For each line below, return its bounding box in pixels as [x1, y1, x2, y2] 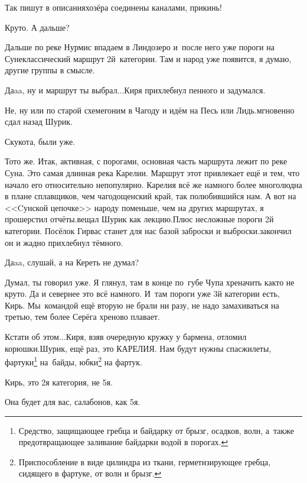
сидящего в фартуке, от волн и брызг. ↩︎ [18, 467, 162, 479]
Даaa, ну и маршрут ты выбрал [5, 83, 117, 96]
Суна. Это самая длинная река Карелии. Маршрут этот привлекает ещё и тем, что [5, 166, 300, 179]
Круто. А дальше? [5, 21, 70, 33]
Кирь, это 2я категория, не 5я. [5, 375, 113, 388]
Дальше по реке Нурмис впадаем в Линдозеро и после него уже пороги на [5, 41, 275, 53]
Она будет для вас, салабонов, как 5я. [5, 396, 141, 408]
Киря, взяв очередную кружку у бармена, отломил [66, 330, 247, 343]
